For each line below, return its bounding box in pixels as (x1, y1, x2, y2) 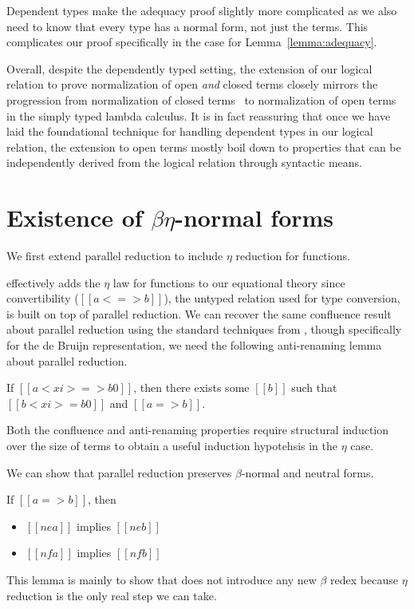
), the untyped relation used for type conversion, (164, 290, 400, 306)
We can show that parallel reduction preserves (6, 464, 232, 480)
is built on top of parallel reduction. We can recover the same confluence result (6, 305, 392, 322)
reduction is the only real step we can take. (6, 587, 217, 603)
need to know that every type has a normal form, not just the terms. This (6, 18, 369, 34)
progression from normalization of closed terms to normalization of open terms (6, 91, 396, 108)
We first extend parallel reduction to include (6, 247, 223, 264)
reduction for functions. (235, 247, 350, 264)
